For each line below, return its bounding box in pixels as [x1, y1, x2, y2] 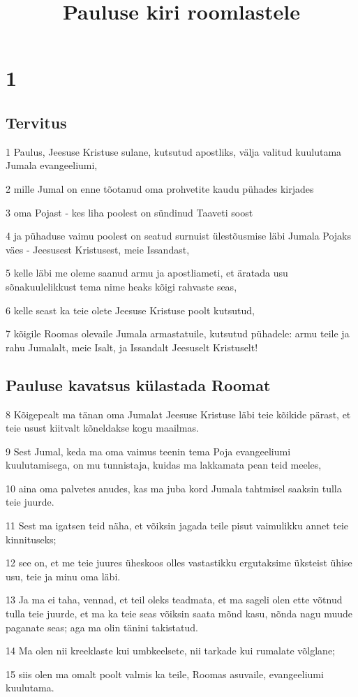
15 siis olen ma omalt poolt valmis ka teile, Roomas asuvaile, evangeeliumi [6, 666, 324, 681]
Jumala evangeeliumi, [6, 158, 98, 173]
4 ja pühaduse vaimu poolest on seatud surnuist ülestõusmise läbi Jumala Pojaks [6, 228, 352, 243]
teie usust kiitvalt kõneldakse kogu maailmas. [6, 420, 199, 435]
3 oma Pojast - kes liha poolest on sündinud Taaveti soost [6, 205, 253, 219]
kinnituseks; [6, 531, 57, 546]
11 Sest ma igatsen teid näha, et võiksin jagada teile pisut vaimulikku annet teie [6, 518, 349, 533]
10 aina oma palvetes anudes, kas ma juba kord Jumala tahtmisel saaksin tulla [6, 480, 342, 495]
